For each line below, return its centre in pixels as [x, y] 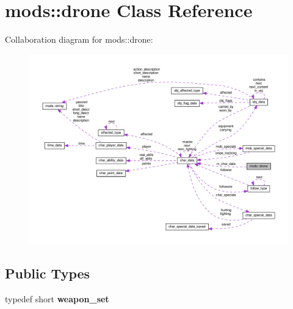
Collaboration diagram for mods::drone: [79, 39]
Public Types [48, 273]
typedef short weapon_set [57, 299]
